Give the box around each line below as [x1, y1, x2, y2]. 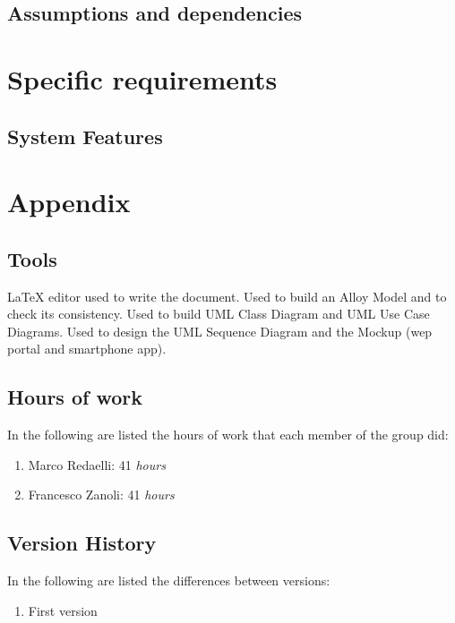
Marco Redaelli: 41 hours [28, 455, 166, 474]
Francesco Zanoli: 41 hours [28, 485, 175, 504]
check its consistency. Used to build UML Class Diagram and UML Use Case [7, 304, 430, 323]
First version [28, 601, 98, 619]
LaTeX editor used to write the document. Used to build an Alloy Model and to [7, 286, 447, 305]
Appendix [7, 183, 131, 220]
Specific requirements [7, 60, 278, 97]
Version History [7, 529, 157, 557]
